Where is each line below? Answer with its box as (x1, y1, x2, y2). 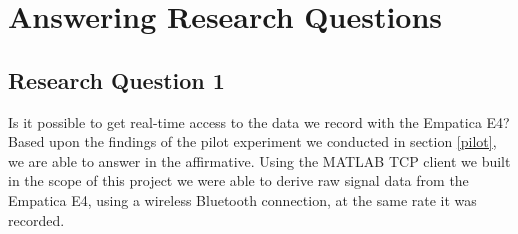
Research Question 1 (8, 64, 225, 95)
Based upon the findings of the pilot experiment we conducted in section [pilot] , (8, 131, 497, 152)
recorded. (8, 209, 65, 230)
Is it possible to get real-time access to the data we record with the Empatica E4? (8, 111, 510, 132)
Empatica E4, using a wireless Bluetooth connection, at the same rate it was (8, 189, 477, 210)
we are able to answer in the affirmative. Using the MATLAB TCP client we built (8, 150, 511, 171)
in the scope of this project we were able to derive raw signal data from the (8, 170, 469, 191)
